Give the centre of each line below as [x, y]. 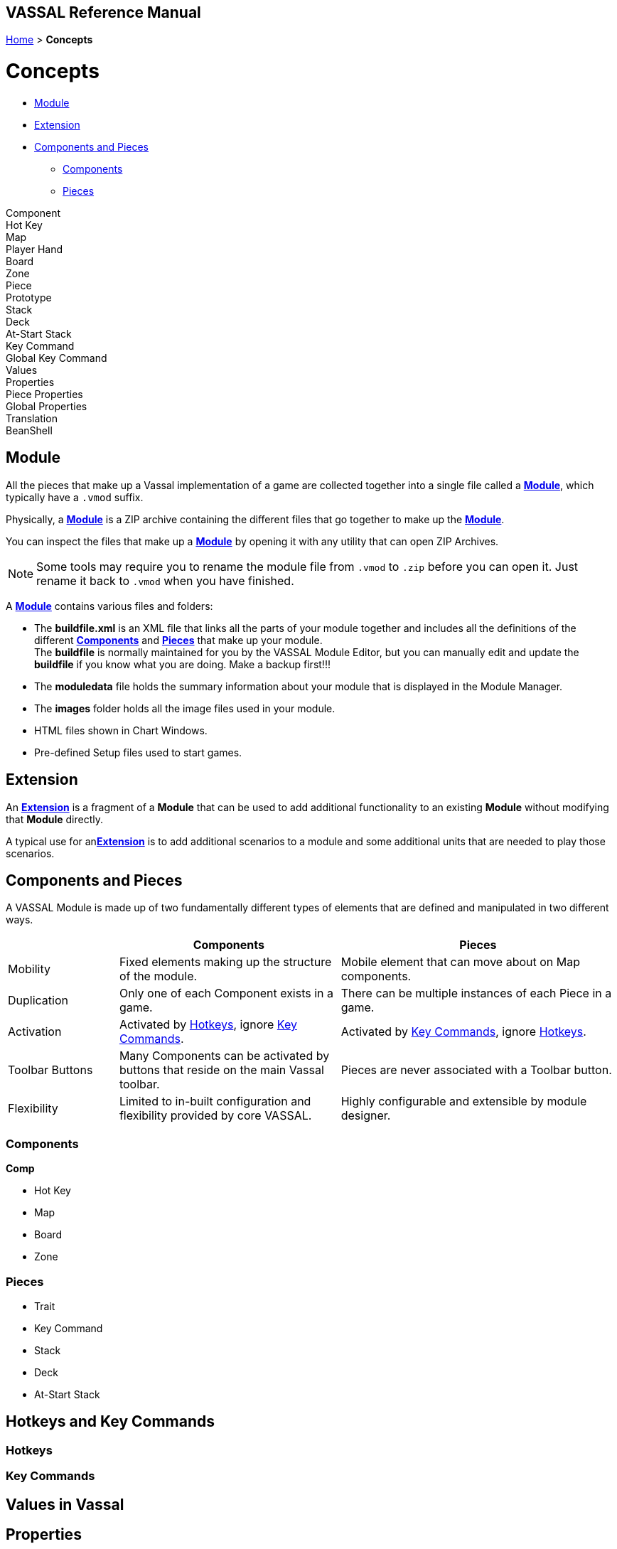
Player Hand [34, 249]
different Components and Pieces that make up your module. [178, 640]
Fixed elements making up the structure [225, 962]
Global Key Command [57, 358]
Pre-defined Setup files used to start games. [138, 752]
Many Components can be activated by [224, 1056]
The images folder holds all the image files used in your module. [185, 708]
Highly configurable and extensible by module [464, 1102]
